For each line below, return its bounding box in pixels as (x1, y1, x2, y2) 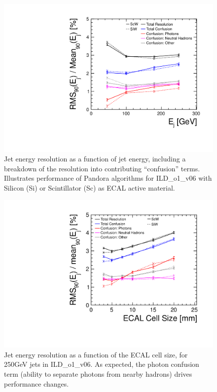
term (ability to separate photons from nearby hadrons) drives (4, 369, 192, 379)
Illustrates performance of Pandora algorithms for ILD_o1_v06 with (4, 173, 212, 183)
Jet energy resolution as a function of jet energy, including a (4, 154, 186, 164)
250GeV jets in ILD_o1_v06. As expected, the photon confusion (4, 359, 199, 369)
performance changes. (4, 378, 69, 389)
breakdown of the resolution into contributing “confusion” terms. (4, 163, 200, 173)
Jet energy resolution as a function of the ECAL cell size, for (4, 349, 188, 359)
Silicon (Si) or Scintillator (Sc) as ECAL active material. (4, 183, 175, 193)
